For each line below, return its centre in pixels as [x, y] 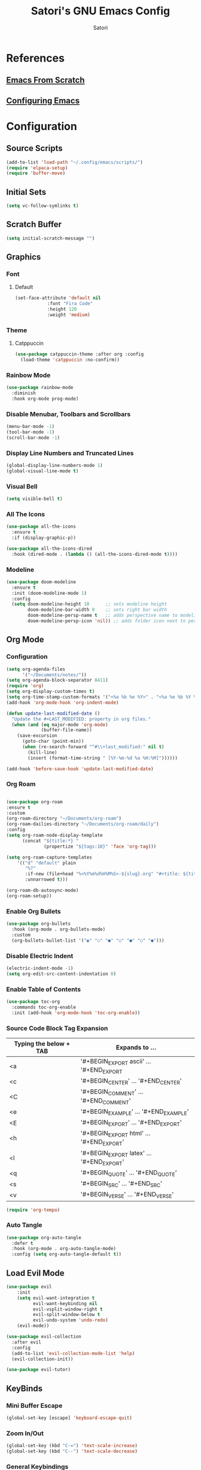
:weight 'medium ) [69, 315]
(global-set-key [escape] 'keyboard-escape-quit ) [69, 1418]
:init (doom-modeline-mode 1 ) [49, 593]
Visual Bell [22, 486]
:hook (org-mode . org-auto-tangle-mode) [64, 1249]
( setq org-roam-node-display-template [54, 835]
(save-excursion [37, 736]
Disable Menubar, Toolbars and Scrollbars [68, 414]
